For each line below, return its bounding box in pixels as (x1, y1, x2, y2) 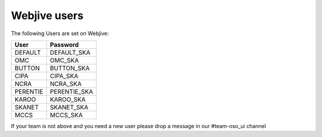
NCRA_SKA (49, 79, 82, 88)
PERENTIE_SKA (49, 87, 94, 95)
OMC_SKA (49, 56, 79, 64)
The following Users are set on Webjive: (11, 30, 109, 37)
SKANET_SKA (49, 103, 89, 111)
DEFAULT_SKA (49, 48, 91, 57)
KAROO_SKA (49, 95, 86, 104)
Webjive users (11, 9, 83, 22)
